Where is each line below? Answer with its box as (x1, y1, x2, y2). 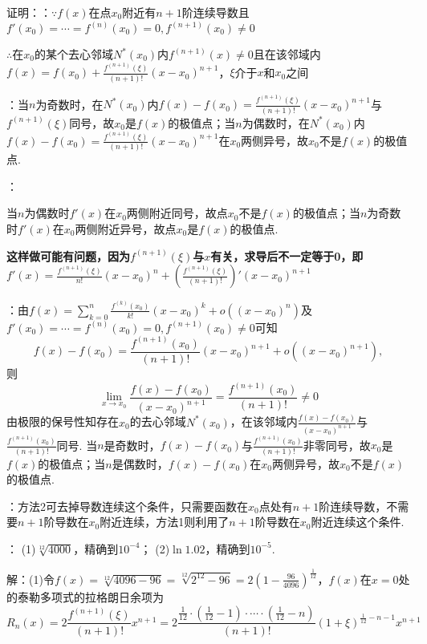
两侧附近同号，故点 (126, 205, 228, 221)
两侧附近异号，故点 (75, 221, 177, 237)
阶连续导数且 (181, 4, 250, 20)
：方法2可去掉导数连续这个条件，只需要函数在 (6, 497, 248, 514)
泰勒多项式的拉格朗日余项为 (17, 588, 164, 605)
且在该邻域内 (253, 46, 321, 63)
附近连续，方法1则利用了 (100, 513, 230, 530)
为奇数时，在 (35, 95, 104, 112)
